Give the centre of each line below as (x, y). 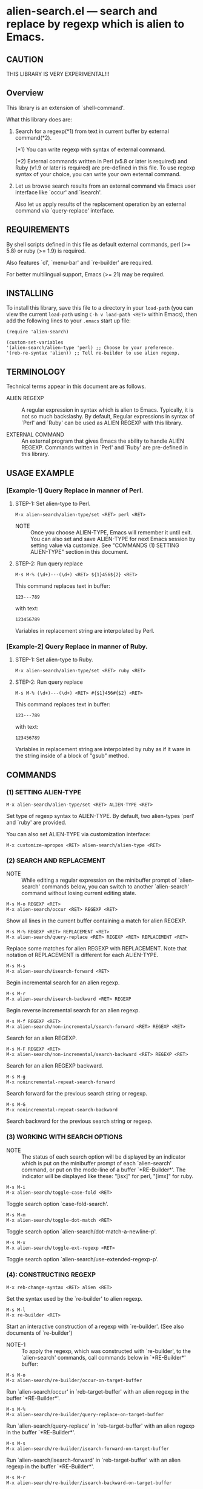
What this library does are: (39, 119)
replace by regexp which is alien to (95, 24)
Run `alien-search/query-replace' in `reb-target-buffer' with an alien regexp (101, 1426)
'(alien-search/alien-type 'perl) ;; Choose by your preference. (90, 348)
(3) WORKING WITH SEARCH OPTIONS (65, 1137)
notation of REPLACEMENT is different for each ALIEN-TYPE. (82, 955)
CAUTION (25, 59)
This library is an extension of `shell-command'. (66, 107)
